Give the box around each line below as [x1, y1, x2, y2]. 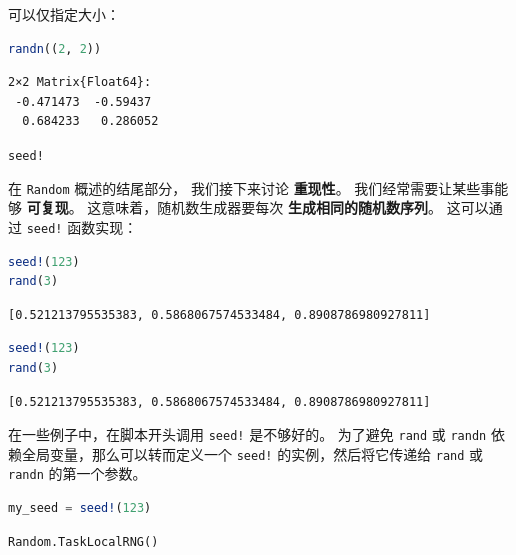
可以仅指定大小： [8, 4, 120, 24]
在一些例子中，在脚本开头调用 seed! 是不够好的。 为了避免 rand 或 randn [8, 424, 487, 445]
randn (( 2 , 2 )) [8, 41, 102, 56]
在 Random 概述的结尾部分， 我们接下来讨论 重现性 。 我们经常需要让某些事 [8, 177, 495, 198]
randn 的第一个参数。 [8, 463, 147, 484]
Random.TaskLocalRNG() [8, 534, 159, 549]
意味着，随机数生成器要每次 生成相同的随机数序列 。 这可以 [101, 197, 489, 218]
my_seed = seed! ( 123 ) [8, 501, 152, 516]
